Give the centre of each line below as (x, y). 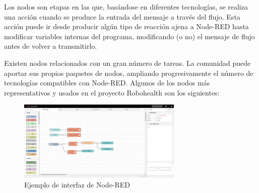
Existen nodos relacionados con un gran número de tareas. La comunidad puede (127, 63)
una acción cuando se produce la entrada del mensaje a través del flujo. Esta (122, 16)
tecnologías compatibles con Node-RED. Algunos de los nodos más (107, 83)
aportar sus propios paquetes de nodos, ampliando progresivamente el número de (129, 73)
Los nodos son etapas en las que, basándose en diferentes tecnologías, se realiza (126, 7)
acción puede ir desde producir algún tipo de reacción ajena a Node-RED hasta (126, 26)
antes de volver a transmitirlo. (51, 46)
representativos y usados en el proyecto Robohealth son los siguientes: (112, 92)
